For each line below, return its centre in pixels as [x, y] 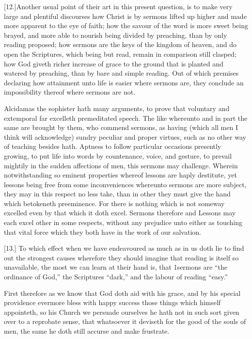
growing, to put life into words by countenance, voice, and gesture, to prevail [118, 155]
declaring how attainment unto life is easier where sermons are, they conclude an [124, 82]
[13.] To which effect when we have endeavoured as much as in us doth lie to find [124, 248]
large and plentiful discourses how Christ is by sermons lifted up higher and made [125, 16]
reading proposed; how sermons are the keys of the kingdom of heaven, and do [120, 44]
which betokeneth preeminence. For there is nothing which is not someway [114, 203]
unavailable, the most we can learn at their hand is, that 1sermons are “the [116, 267]
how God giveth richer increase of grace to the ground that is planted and [114, 63]
